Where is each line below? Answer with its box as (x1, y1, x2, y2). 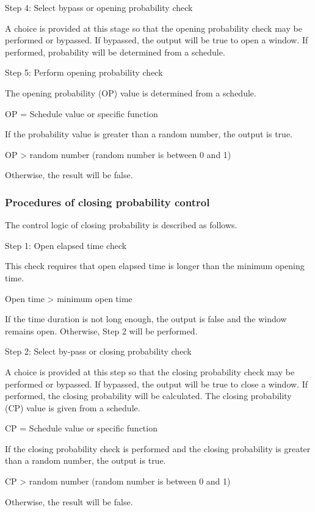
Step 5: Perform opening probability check (5, 66, 163, 79)
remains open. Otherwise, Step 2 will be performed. (5, 324, 198, 337)
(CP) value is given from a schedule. (5, 401, 140, 414)
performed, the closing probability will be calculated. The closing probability (5, 389, 292, 402)
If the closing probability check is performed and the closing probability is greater (5, 442, 311, 455)
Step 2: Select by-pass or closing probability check (5, 345, 192, 358)
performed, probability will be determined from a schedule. (5, 45, 225, 58)
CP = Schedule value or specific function (5, 422, 157, 434)
